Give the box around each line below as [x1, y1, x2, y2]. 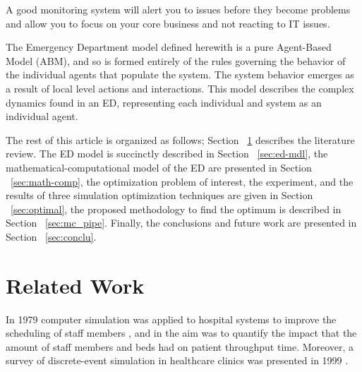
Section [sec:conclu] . [6, 229, 97, 244]
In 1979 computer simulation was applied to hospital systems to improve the [6, 311, 337, 326]
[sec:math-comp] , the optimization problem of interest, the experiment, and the [11, 174, 354, 188]
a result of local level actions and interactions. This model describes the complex [6, 80, 354, 95]
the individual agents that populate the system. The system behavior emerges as [6, 67, 354, 82]
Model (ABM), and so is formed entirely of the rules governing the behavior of [6, 53, 346, 68]
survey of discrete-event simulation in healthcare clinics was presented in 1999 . [6, 353, 349, 368]
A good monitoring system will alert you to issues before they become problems [6, 2, 351, 16]
